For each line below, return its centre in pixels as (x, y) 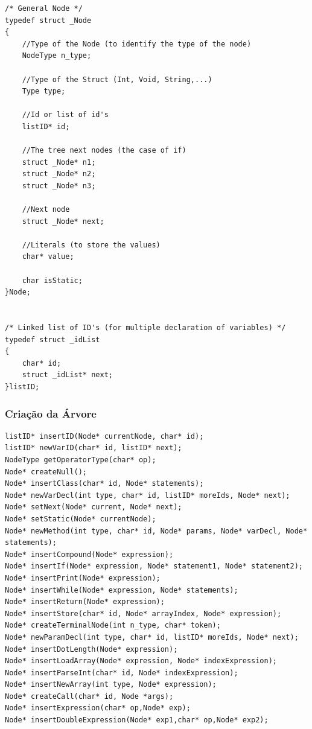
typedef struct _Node (48, 20)
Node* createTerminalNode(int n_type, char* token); (113, 626)
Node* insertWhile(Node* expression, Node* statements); (122, 590)
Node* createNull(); (46, 472)
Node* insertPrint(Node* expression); (83, 578)
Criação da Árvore (51, 413)
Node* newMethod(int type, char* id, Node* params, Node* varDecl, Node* (156, 531)
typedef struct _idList (53, 339)
